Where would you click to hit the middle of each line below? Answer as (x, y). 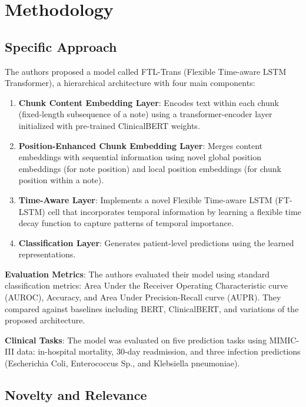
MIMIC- (284, 340)
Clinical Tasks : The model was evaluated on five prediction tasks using (136, 340)
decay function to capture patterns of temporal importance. (126, 223)
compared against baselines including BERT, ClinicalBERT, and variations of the (152, 308)
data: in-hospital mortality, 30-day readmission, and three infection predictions (159, 351)
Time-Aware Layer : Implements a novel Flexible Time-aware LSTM (145, 199)
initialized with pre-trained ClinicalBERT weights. (109, 125)
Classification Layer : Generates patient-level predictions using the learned (156, 242)
